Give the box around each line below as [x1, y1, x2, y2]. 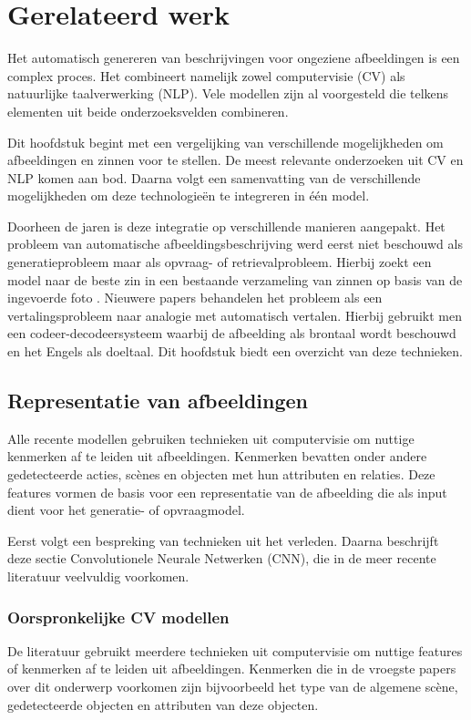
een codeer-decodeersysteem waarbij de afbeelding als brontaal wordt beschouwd [7, 324, 456, 343]
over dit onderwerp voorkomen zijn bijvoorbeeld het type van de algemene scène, [7, 676, 458, 695]
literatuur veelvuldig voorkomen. [7, 566, 189, 585]
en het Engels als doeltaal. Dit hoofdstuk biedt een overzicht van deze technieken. [7, 342, 463, 361]
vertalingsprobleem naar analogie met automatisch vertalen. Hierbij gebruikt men [7, 305, 462, 324]
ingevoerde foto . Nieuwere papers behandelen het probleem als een [7, 288, 383, 307]
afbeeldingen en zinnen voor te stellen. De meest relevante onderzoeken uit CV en [7, 150, 464, 170]
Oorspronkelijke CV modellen [7, 605, 230, 628]
